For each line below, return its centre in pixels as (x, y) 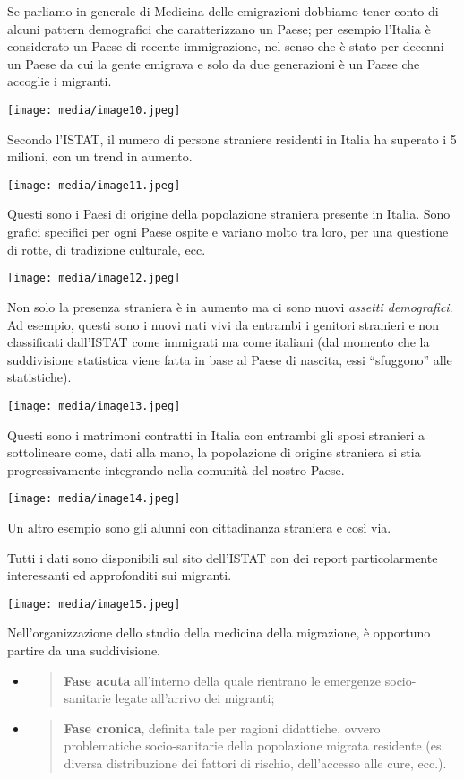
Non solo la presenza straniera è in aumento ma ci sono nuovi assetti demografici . (230, 306)
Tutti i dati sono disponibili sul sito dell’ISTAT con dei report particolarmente (223, 557)
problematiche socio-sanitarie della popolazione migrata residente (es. (254, 745)
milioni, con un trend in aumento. (100, 156)
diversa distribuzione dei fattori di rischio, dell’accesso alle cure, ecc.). (255, 763)
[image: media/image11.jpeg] (94, 185)
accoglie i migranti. (60, 81)
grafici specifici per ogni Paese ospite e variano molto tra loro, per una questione (228, 232)
